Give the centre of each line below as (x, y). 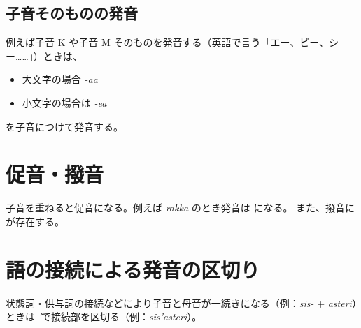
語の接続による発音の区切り (133, 269)
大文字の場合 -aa (60, 79)
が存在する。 (35, 221)
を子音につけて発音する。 (64, 126)
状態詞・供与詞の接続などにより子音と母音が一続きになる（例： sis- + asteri (179, 303)
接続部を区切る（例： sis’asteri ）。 (126, 316)
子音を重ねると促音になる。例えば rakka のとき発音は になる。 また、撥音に (180, 208)
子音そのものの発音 (72, 13)
